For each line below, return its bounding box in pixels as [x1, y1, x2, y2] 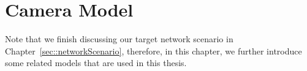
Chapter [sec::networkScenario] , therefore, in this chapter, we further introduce [5, 44, 302, 57]
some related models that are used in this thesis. [5, 56, 187, 69]
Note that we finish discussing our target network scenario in [5, 32, 233, 45]
